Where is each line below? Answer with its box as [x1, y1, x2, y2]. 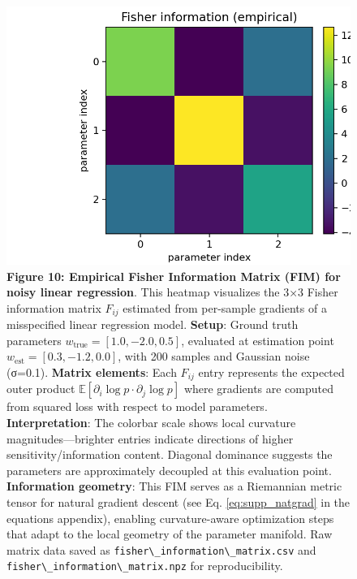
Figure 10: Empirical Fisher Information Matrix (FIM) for [6, 267, 341, 284]
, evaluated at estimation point [181, 331, 334, 348]
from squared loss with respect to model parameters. [6, 398, 268, 415]
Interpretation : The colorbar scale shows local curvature [6, 414, 296, 431]
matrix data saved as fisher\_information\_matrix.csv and [6, 541, 316, 558]
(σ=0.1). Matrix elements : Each [6, 364, 177, 381]
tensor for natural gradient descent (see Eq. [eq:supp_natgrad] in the [6, 494, 351, 511]
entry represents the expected [198, 364, 345, 381]
